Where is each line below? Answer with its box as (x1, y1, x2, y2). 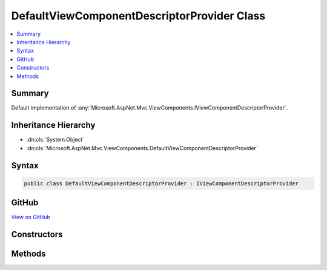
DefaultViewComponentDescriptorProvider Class (11, 9, 266, 22)
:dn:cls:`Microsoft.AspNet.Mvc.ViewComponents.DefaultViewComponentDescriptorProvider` (26, 144, 259, 151)
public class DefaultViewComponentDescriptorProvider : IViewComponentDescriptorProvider (24, 180, 299, 187)
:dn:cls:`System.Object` (26, 136, 85, 143)
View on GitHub (11, 214, 51, 221)
